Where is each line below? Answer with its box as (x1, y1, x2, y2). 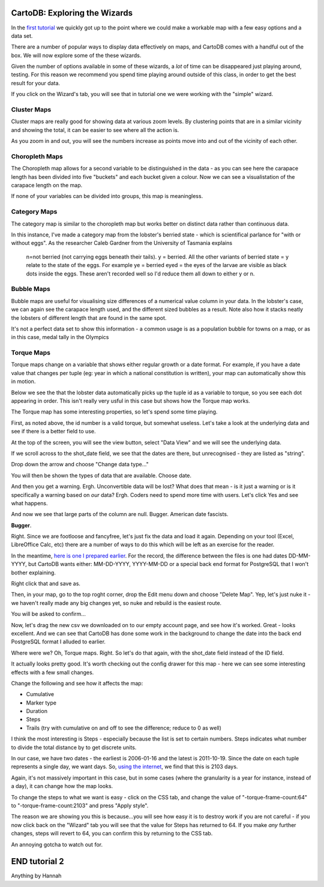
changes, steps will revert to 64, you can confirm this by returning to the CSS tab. (11, 830, 213, 837)
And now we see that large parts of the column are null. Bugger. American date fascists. (11, 511, 229, 518)
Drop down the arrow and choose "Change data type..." (11, 461, 149, 468)
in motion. (11, 378, 36, 385)
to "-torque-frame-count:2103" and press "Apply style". (11, 802, 149, 809)
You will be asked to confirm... (11, 610, 86, 618)
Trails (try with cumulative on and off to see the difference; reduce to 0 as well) (26, 724, 222, 732)
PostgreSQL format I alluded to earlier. (11, 638, 106, 645)
